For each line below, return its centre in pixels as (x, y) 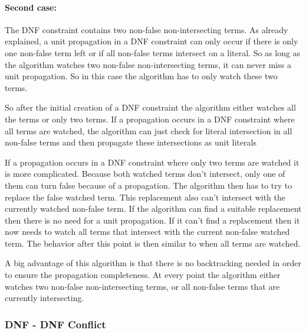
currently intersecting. (45, 298)
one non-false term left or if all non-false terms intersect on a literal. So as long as (153, 52)
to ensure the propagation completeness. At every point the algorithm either (143, 275)
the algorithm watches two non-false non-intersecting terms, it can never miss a (148, 64)
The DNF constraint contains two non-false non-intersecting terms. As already (147, 29)
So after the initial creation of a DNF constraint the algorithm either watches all (150, 107)
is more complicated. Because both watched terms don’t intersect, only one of (145, 174)
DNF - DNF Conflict (55, 324)
